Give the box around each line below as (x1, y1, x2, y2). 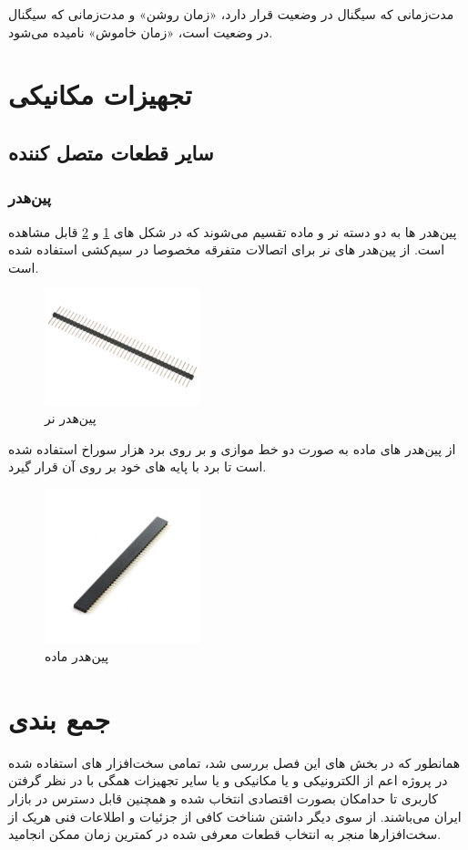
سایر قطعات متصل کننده (8, 138, 214, 166)
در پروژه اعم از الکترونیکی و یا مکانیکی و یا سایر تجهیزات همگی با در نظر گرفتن (8, 771, 448, 790)
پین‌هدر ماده (45, 647, 109, 666)
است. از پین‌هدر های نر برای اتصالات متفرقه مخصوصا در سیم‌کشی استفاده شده (8, 240, 445, 259)
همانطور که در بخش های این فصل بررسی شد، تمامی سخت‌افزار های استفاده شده (8, 752, 461, 772)
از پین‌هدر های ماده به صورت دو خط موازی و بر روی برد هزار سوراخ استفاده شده (8, 439, 456, 458)
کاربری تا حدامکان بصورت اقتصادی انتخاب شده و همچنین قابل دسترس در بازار (8, 789, 438, 807)
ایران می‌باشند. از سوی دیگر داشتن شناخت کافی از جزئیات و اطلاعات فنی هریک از (8, 806, 462, 825)
